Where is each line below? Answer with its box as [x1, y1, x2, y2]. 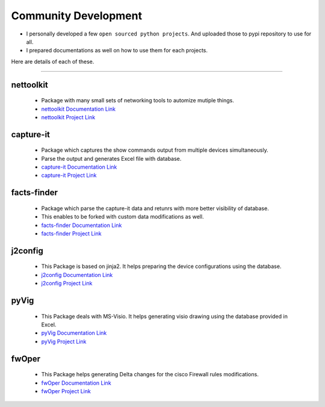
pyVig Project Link [41, 338, 87, 345]
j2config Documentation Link [41, 271, 113, 278]
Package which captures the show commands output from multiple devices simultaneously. [41, 146, 268, 154]
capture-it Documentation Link [41, 163, 117, 171]
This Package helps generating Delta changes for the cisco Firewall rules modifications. [41, 371, 259, 378]
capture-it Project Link [41, 172, 97, 179]
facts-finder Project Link [41, 230, 102, 237]
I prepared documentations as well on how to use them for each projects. [26, 47, 208, 54]
